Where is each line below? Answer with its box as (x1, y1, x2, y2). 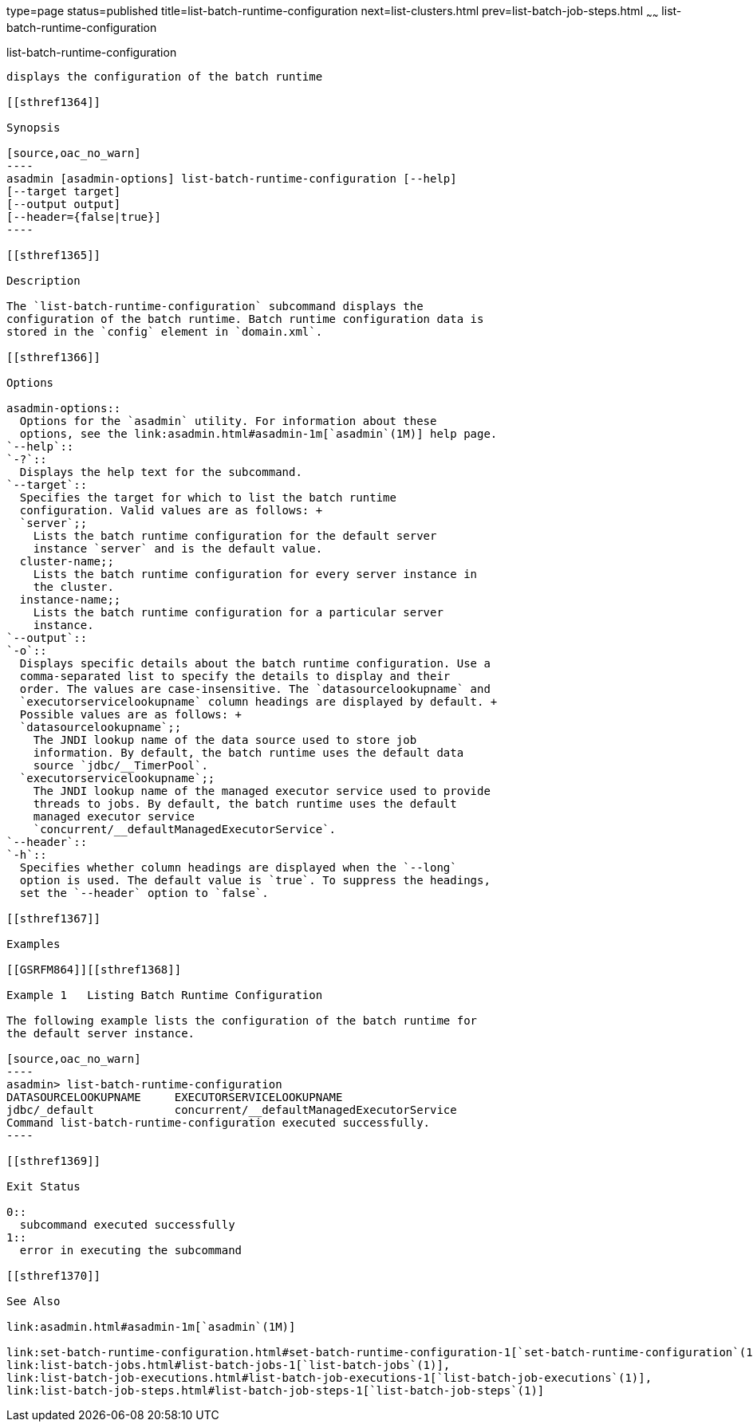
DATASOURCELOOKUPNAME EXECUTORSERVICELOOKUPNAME (6, 1090, 343, 1103)
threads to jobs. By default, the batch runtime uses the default (33, 797, 457, 810)
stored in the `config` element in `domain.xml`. (6, 325, 323, 338)
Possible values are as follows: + (19, 707, 242, 721)
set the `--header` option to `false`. (19, 886, 269, 899)
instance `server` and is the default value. (33, 541, 323, 555)
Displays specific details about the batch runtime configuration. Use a (19, 656, 491, 670)
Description (6, 273, 81, 287)
